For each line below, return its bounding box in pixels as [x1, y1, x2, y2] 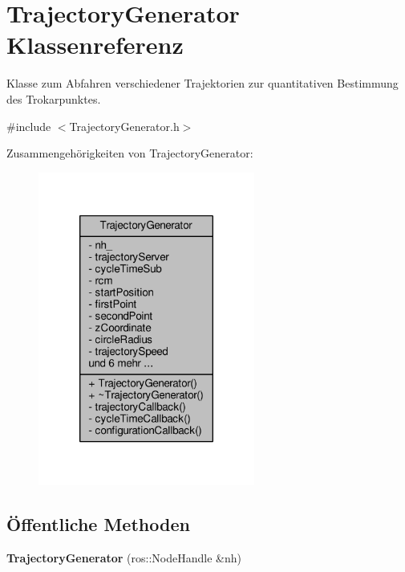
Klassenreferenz [6, 28, 184, 61]
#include [6, 117, 51, 134]
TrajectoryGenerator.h [69, 117, 180, 134]
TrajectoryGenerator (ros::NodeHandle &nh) [6, 550, 241, 566]
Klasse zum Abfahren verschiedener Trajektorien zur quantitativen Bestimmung [6, 75, 399, 92]
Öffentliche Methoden [6, 512, 190, 537]
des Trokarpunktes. [6, 90, 101, 107]
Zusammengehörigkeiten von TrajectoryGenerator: [6, 145, 253, 161]
